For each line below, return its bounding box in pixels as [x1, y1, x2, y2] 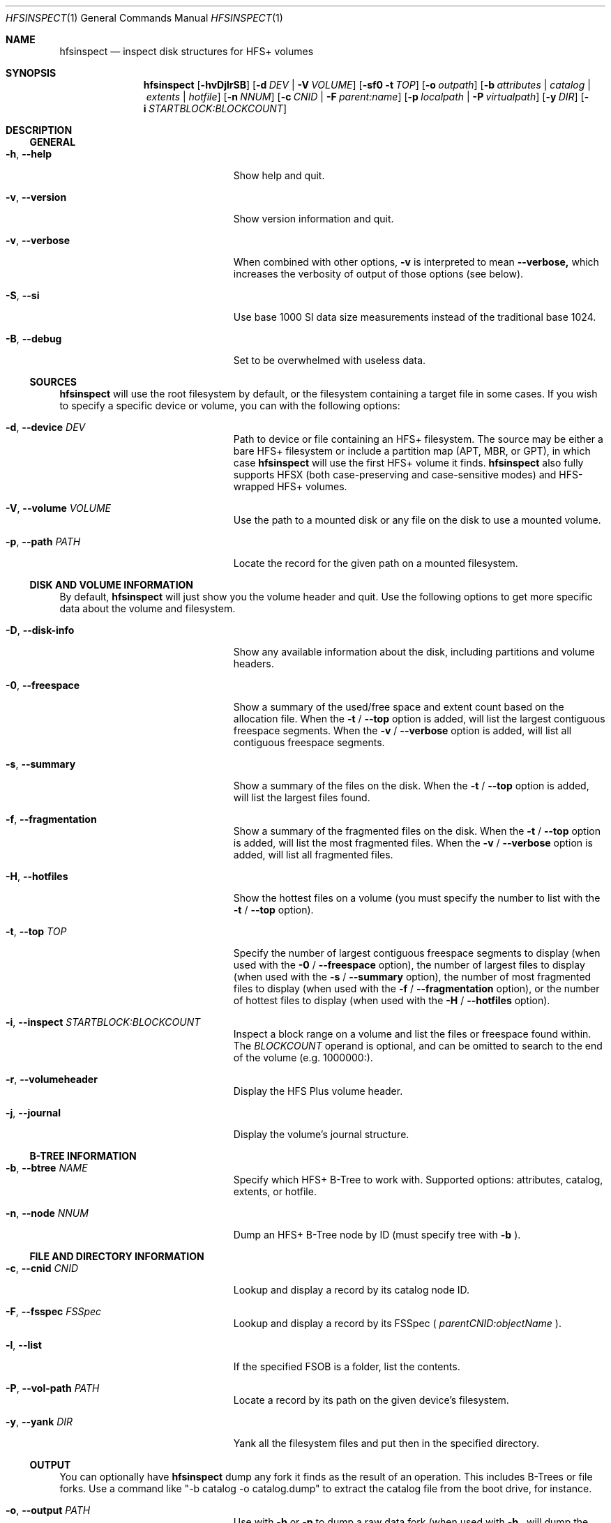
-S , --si [6, 289, 40, 301]
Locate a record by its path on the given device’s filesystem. [233, 1394, 509, 1406]
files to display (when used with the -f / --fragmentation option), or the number [233, 983, 600, 994]
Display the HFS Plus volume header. [233, 1085, 403, 1097]
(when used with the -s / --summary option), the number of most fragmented [233, 971, 591, 983]
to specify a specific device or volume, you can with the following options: [59, 400, 400, 411]
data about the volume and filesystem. [59, 603, 236, 614]
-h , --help [6, 148, 52, 160]
